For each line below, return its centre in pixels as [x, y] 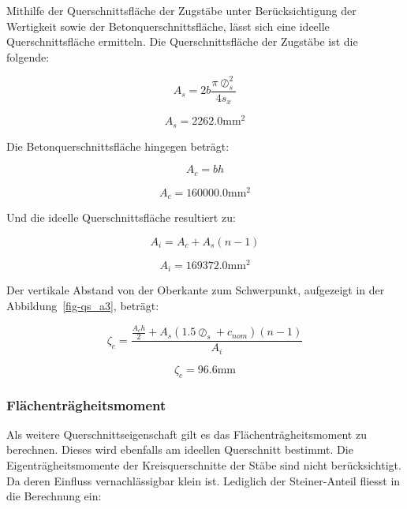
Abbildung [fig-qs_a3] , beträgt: [83, 305]
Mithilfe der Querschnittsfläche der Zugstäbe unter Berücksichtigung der [181, 10]
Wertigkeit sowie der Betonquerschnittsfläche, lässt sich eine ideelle [168, 26]
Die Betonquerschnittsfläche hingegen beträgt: [118, 146]
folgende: [28, 56]
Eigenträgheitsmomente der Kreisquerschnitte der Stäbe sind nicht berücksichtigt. [204, 464]
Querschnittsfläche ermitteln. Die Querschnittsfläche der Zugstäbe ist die [182, 41]
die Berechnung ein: [54, 496]
